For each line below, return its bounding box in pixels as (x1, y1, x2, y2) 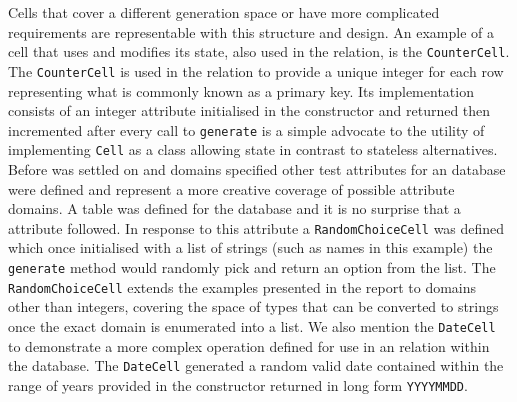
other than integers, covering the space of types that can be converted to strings (8, 296, 499, 317)
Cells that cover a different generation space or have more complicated (8, 2, 440, 22)
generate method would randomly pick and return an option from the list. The (8, 257, 496, 278)
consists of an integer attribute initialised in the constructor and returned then (8, 100, 491, 121)
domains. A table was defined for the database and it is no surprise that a (8, 198, 461, 219)
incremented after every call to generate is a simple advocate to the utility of (8, 119, 485, 140)
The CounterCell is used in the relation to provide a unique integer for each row (8, 60, 504, 81)
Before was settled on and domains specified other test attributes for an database (8, 159, 506, 179)
